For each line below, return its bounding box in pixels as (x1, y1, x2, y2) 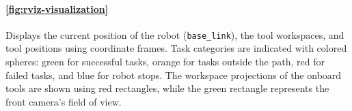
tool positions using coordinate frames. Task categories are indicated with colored (5, 41, 347, 55)
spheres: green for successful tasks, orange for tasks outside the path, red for (5, 54, 325, 69)
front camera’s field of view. (5, 94, 122, 108)
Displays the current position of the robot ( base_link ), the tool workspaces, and (5, 27, 344, 42)
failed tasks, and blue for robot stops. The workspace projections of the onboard (5, 67, 342, 82)
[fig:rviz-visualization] (5, 1, 109, 16)
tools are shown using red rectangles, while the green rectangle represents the (5, 81, 329, 95)
